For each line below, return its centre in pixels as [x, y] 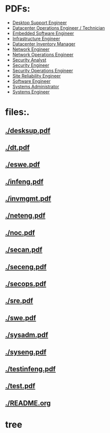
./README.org [28, 403]
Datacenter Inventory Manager [44, 44]
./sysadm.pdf [27, 335]
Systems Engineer [31, 92]
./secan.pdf [24, 250]
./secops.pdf [26, 284]
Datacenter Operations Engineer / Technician [59, 28]
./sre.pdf [19, 301]
